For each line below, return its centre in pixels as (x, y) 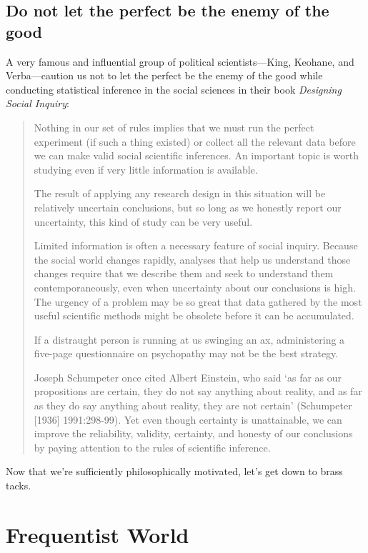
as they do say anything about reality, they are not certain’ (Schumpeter (193, 405)
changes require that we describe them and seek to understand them (184, 273)
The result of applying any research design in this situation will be (180, 193)
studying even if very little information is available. (146, 169)
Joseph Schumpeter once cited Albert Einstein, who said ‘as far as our (188, 377)
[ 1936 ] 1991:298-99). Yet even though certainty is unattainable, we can (188, 419)
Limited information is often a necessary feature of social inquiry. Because (196, 245)
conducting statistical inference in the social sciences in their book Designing (174, 89)
